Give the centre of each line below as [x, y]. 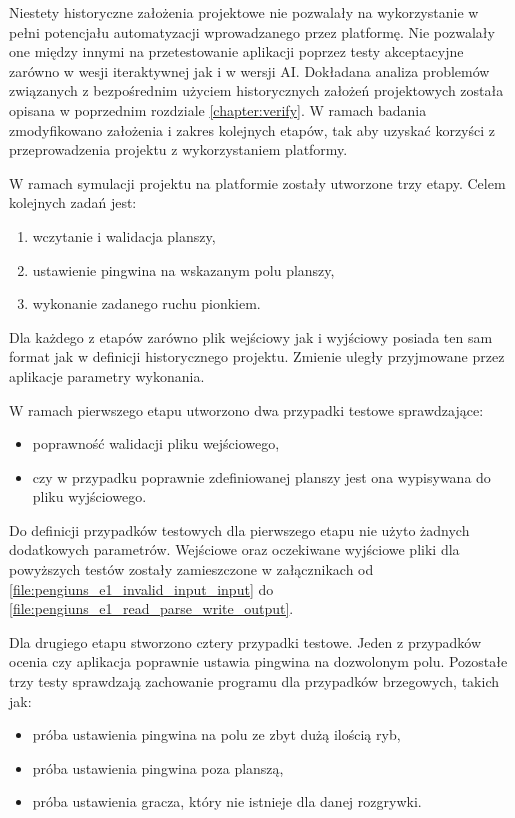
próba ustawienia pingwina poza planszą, [158, 767]
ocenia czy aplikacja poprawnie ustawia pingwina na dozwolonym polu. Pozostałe [258, 661]
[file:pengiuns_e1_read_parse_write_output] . [151, 608]
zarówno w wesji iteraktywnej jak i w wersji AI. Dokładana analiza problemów [249, 70]
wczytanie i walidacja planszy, [124, 235]
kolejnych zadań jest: [73, 202]
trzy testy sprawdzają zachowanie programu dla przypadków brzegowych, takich [254, 681]
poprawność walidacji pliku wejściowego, [156, 443]
